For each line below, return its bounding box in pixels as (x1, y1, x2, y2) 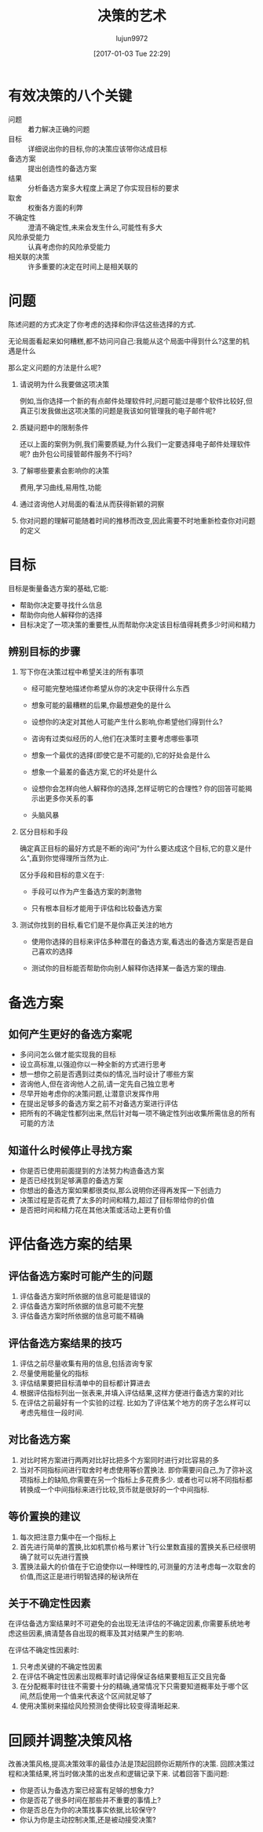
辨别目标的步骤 (8, 644, 81, 658)
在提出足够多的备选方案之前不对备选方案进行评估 (19, 1099, 178, 1108)
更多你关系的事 (45, 794, 94, 803)
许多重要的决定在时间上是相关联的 (27, 261, 138, 271)
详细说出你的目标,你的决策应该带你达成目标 (27, 144, 168, 153)
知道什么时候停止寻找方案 (8, 1144, 132, 1157)
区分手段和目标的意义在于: (19, 870, 104, 880)
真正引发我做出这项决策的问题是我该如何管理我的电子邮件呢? (19, 406, 216, 415)
